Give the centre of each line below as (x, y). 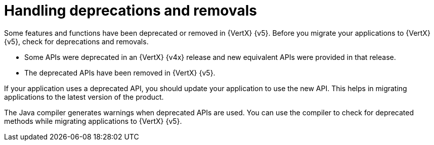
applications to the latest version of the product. (84, 97)
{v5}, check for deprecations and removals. (76, 41)
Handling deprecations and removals (131, 11)
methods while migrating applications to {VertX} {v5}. (93, 121)
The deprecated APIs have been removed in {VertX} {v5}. (120, 72)
